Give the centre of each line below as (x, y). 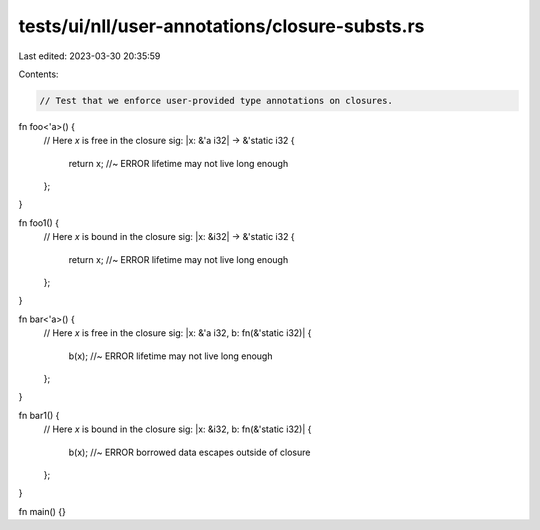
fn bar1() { (39, 415)
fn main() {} (42, 511)
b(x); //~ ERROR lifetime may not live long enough (170, 356)
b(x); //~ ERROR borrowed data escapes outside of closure (189, 452)
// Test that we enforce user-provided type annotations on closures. (216, 100)
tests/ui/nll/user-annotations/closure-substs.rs (221, 26)
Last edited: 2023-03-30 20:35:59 (89, 56)
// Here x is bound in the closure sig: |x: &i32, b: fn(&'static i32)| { (177, 429)
